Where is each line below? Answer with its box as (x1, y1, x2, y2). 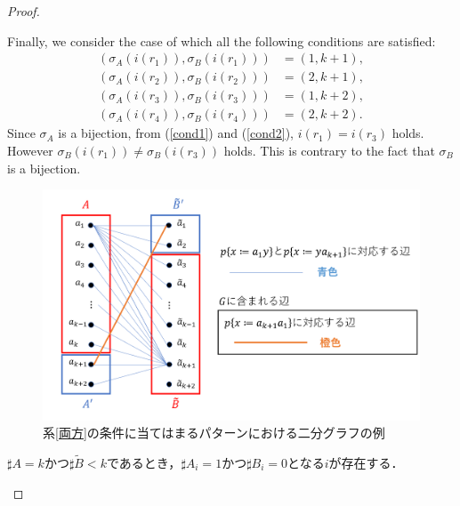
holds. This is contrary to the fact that (223, 141, 435, 159)
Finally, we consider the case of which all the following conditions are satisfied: (7, 31, 436, 50)
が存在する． (328, 453, 404, 471)
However (7, 141, 53, 159)
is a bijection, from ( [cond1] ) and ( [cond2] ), (58, 124, 295, 142)
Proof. (7, 2, 40, 20)
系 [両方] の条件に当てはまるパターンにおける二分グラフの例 (43, 423, 385, 442)
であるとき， (106, 453, 182, 471)
